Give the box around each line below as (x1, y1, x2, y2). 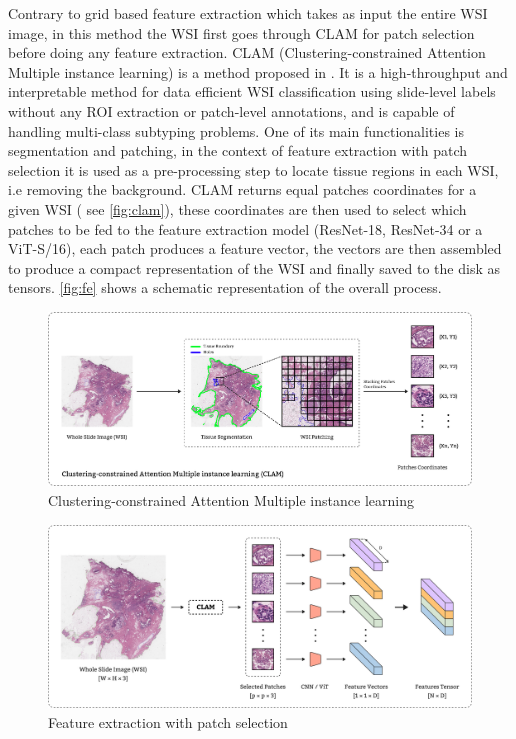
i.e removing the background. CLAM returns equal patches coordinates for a (8, 179, 477, 200)
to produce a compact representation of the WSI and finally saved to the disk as (8, 257, 500, 278)
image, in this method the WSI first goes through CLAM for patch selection (8, 22, 475, 43)
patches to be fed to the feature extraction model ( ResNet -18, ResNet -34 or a (8, 218, 483, 239)
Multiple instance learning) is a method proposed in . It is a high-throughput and (8, 61, 508, 82)
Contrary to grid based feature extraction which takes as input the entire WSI (8, 3, 488, 23)
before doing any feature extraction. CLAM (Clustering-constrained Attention (8, 42, 486, 63)
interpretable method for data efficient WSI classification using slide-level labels (8, 81, 496, 102)
